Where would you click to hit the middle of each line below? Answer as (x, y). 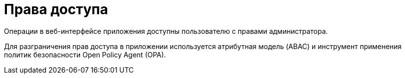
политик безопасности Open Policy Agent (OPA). (85, 54)
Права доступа (56, 9)
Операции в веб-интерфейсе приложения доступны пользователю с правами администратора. (166, 31)
